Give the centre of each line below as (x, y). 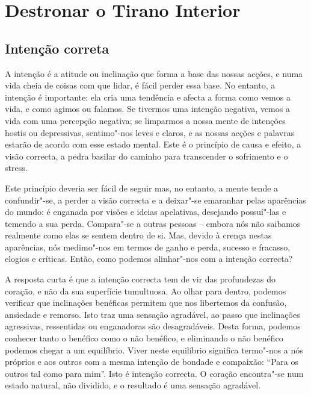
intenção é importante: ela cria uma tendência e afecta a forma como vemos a (148, 97)
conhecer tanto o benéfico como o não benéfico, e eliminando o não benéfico (144, 338)
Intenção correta (57, 48)
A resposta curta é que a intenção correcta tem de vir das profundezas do (140, 279)
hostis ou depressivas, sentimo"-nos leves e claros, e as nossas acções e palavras (150, 132)
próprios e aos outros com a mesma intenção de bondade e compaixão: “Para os (152, 362)
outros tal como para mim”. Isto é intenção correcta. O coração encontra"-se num (154, 373)
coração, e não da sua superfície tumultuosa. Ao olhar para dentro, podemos (146, 291)
